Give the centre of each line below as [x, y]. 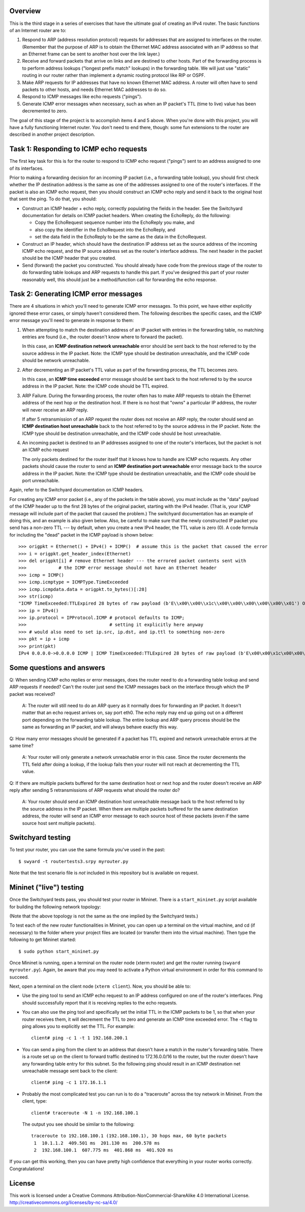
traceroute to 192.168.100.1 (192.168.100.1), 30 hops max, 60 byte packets [129, 1136]
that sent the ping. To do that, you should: [53, 199]
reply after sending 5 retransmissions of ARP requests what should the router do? [95, 790]
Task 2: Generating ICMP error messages [76, 294]
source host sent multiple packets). [59, 823]
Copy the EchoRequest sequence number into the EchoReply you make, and [115, 223]
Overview [25, 11]
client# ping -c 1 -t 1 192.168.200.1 [80, 1038]
